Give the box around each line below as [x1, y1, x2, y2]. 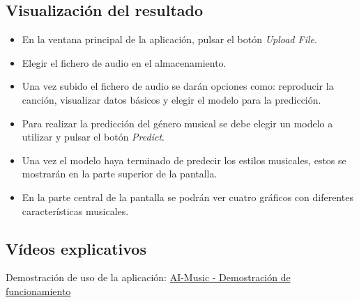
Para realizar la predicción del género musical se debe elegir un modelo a [22, 116, 333, 130]
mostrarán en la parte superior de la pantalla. [22, 166, 217, 181]
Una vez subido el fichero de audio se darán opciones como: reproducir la [22, 79, 334, 93]
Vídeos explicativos [6, 237, 146, 259]
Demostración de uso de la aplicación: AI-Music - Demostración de [6, 270, 291, 285]
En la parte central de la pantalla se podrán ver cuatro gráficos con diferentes [22, 189, 353, 204]
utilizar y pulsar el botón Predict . [22, 129, 165, 144]
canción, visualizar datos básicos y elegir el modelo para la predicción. [22, 92, 321, 106]
